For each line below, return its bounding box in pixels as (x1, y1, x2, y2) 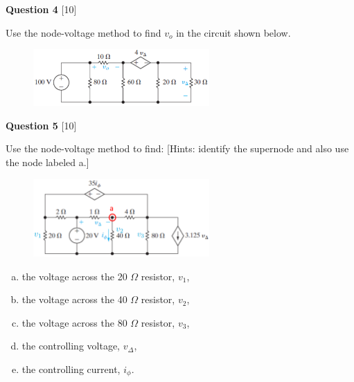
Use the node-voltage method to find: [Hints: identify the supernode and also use (6, 141, 349, 156)
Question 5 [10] (6, 118, 77, 132)
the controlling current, (21, 361, 121, 376)
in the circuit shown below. (176, 25, 291, 39)
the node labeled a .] (6, 155, 89, 170)
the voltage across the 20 (21, 269, 127, 283)
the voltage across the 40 (21, 292, 127, 307)
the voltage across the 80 (21, 315, 127, 329)
